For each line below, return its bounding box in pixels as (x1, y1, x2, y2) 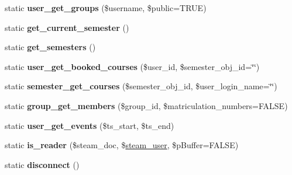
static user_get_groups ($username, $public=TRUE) (5, 2, 207, 13)
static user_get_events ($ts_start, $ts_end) (5, 119, 174, 131)
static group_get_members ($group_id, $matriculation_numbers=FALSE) (5, 99, 288, 111)
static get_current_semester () (5, 21, 129, 33)
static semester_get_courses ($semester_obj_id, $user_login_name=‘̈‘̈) (5, 80, 277, 92)
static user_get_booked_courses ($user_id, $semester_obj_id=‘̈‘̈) (5, 60, 260, 72)
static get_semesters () (5, 41, 96, 53)
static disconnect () (5, 158, 80, 170)
